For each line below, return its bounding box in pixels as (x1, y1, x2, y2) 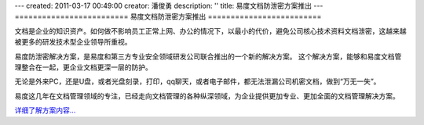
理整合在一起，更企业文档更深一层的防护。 (14, 62, 152, 72)
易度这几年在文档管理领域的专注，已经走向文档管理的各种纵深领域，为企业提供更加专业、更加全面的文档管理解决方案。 (14, 91, 400, 101)
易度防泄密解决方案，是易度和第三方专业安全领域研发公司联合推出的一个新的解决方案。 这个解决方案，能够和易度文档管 (14, 52, 402, 61)
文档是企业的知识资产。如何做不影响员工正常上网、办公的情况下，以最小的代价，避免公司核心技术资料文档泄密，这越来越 (14, 26, 407, 35)
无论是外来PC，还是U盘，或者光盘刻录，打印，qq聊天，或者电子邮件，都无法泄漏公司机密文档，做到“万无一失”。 (14, 77, 381, 86)
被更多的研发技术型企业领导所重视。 (14, 37, 132, 47)
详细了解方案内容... (14, 105, 76, 115)
